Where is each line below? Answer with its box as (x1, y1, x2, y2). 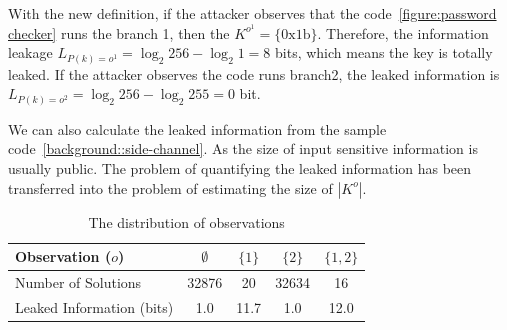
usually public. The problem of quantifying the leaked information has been (8, 158, 472, 179)
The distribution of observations (88, 211, 285, 232)
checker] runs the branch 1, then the (8, 22, 230, 43)
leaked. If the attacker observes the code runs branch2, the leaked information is (8, 63, 500, 84)
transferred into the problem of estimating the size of (8, 177, 333, 198)
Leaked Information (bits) (15, 296, 174, 317)
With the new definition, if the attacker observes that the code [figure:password (8, 3, 497, 23)
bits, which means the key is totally (275, 42, 493, 63)
